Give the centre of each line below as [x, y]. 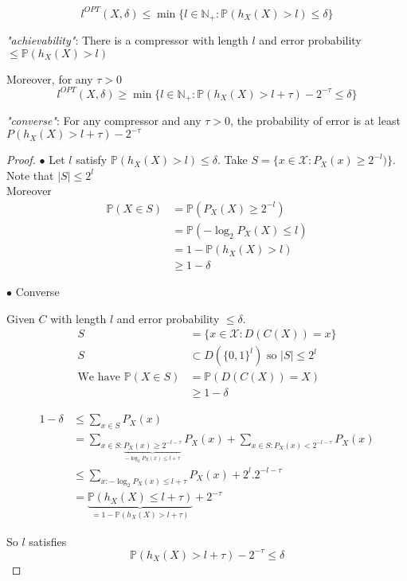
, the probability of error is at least [315, 121]
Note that [30, 175]
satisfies [48, 541]
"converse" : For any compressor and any [104, 121]
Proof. [21, 160]
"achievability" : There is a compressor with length [127, 39]
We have [99, 378]
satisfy [92, 160]
